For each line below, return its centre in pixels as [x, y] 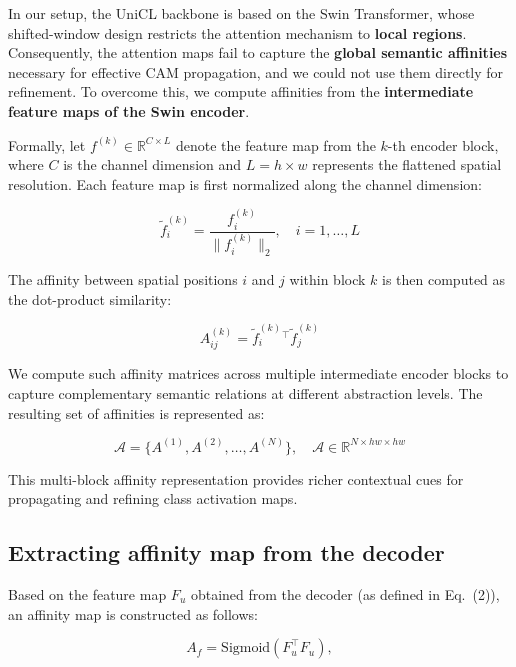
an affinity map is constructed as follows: [133, 613]
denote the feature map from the [275, 144]
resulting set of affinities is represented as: [136, 412]
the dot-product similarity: [90, 298]
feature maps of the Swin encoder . [129, 110]
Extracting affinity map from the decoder [226, 552]
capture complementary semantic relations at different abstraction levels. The [245, 392]
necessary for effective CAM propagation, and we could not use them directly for [256, 71]
